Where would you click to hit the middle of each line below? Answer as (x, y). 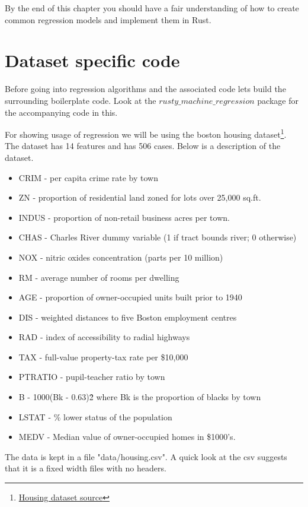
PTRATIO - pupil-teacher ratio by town (92, 377)
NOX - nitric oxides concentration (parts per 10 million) (121, 257)
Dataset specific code (92, 60)
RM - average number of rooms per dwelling (99, 277)
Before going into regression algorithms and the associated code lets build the (145, 89)
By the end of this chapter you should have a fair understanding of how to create (152, 8)
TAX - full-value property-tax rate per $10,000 (103, 357)
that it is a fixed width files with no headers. (86, 468)
